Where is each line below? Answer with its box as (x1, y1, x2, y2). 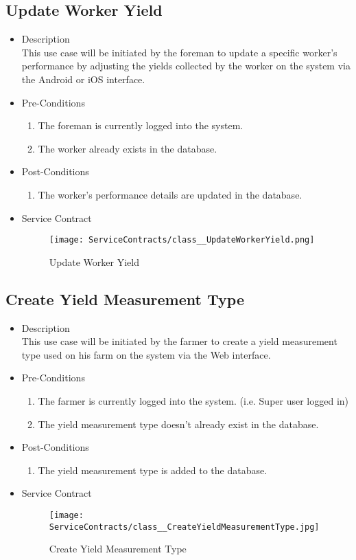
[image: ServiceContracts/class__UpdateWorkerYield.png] (49, 235, 315, 245)
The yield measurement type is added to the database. (38, 462, 268, 477)
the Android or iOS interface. (21, 71, 145, 86)
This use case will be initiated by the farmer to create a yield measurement (21, 334, 337, 348)
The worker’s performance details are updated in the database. (38, 187, 302, 201)
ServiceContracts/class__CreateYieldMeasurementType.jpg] (49, 522, 320, 532)
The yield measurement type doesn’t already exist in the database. (38, 416, 319, 431)
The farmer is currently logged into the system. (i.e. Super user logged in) (38, 393, 349, 407)
